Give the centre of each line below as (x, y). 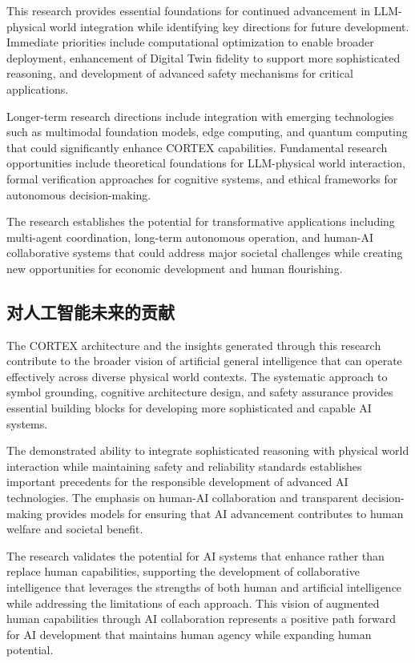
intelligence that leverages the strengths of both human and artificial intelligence (204, 587)
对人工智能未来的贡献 (91, 311)
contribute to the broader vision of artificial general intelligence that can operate (204, 361)
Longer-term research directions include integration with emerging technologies (200, 116)
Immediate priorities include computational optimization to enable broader (190, 42)
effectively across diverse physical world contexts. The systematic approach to (197, 376)
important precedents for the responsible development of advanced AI (177, 482)
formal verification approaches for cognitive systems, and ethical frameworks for (202, 178)
